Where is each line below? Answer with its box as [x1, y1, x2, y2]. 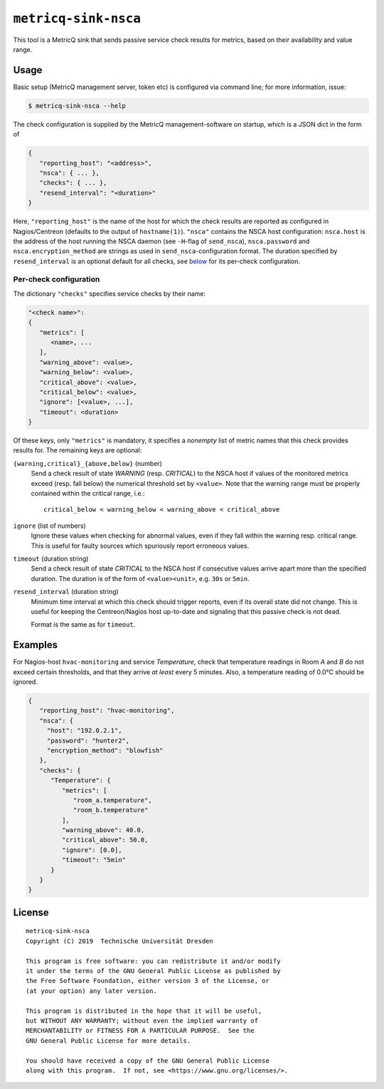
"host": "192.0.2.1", [46, 726, 122, 735]
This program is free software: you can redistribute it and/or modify [26, 957, 281, 965]
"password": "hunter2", [46, 736, 130, 745]
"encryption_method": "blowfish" [46, 746, 164, 754]
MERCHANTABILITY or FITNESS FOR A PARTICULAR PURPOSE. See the [26, 1026, 255, 1035]
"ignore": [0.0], [61, 846, 122, 854]
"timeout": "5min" [61, 856, 126, 864]
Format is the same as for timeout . [31, 620, 136, 629]
